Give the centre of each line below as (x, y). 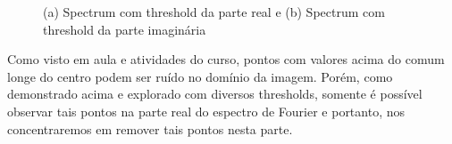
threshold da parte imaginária (125, 29)
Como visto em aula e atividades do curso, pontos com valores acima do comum (226, 59)
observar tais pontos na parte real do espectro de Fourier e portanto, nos (206, 111)
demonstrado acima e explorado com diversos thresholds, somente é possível (215, 94)
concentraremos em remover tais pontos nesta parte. (150, 128)
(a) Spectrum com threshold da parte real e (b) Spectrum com (214, 12)
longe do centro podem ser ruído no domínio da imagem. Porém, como (200, 76)
